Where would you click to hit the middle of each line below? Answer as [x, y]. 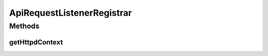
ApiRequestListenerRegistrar [70, 13]
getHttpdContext [36, 42]
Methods [24, 26]
